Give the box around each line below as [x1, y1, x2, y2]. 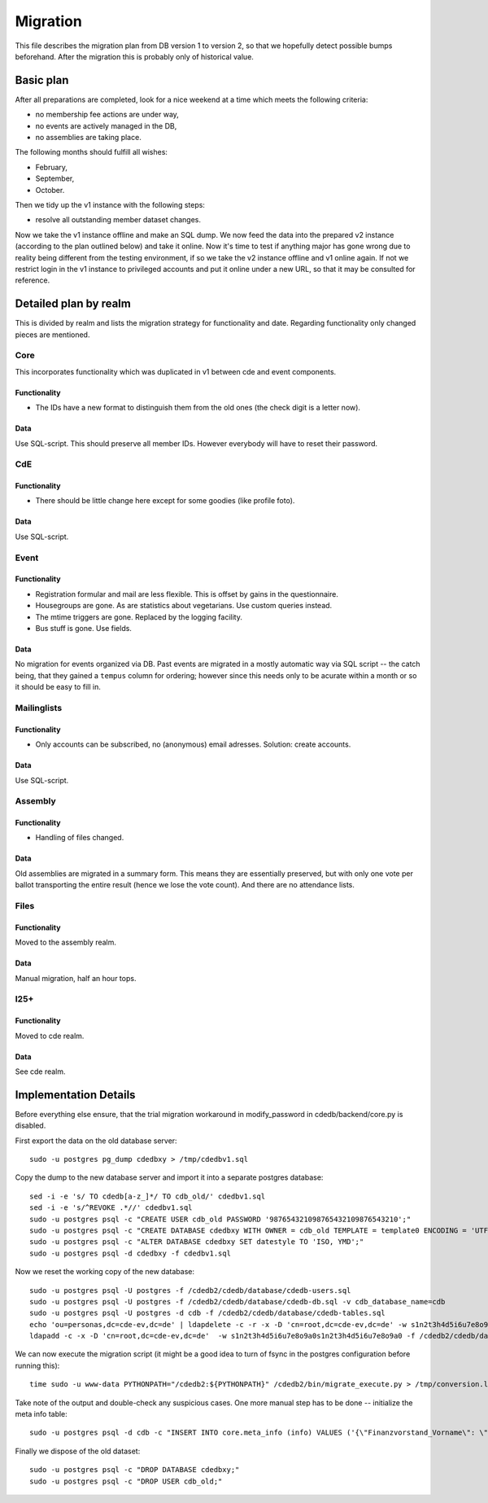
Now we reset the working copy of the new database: [15, 1267, 195, 1277]
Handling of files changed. [35, 833, 124, 843]
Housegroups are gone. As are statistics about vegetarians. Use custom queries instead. [35, 601, 333, 611]
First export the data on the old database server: [15, 1136, 178, 1146]
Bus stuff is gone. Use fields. [35, 624, 132, 633]
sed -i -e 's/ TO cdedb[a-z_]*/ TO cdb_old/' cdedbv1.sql [29, 1191, 266, 1201]
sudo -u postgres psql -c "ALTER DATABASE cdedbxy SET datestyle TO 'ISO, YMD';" [29, 1238, 364, 1247]
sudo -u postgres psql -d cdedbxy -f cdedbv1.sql [29, 1248, 232, 1258]
